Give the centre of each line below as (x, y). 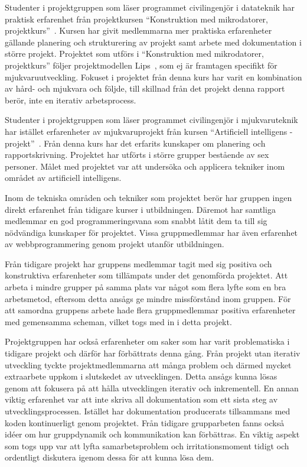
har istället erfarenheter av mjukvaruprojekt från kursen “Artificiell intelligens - (149, 131)
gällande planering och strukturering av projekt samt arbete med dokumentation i (153, 42)
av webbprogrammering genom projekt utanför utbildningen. (115, 244)
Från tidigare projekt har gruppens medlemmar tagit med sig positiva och (138, 263)
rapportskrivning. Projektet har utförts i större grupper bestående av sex (137, 155)
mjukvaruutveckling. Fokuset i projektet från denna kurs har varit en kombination (153, 77)
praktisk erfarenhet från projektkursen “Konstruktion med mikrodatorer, (136, 19)
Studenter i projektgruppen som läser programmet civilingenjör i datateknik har (150, 7)
